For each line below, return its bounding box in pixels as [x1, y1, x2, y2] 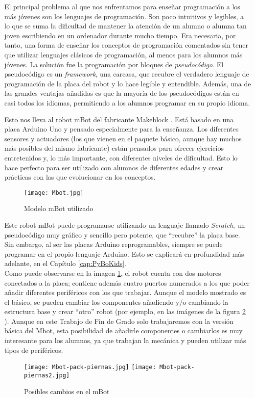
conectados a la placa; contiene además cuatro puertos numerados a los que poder [4, 277, 250, 288]
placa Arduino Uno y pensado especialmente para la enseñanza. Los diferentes [4, 124, 239, 134]
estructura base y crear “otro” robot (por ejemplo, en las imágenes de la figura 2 [4, 306, 246, 317]
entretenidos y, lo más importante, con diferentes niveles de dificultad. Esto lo [4, 152, 238, 162]
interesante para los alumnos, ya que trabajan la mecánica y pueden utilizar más [4, 335, 246, 345]
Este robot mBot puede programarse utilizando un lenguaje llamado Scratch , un [4, 219, 245, 230]
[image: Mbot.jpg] [24, 189, 84, 196]
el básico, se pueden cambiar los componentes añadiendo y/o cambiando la [4, 296, 229, 307]
